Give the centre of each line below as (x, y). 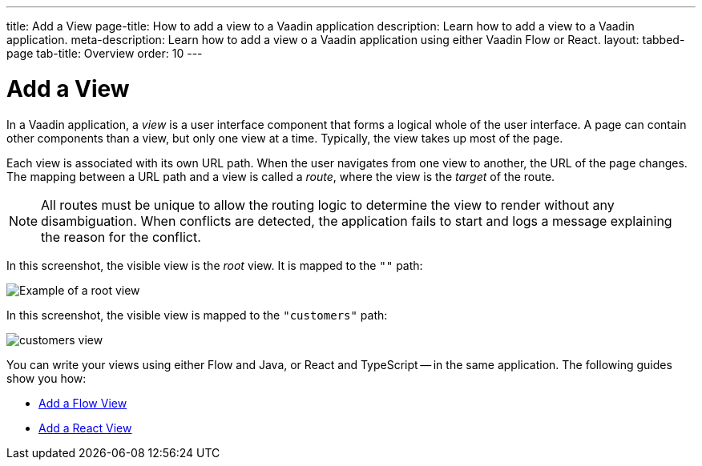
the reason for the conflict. (121, 237)
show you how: (46, 378)
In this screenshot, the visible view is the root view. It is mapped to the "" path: (215, 265)
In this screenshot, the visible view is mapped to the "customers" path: (197, 315)
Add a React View (85, 428)
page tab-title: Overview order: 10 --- (105, 53)
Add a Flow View (83, 403)
